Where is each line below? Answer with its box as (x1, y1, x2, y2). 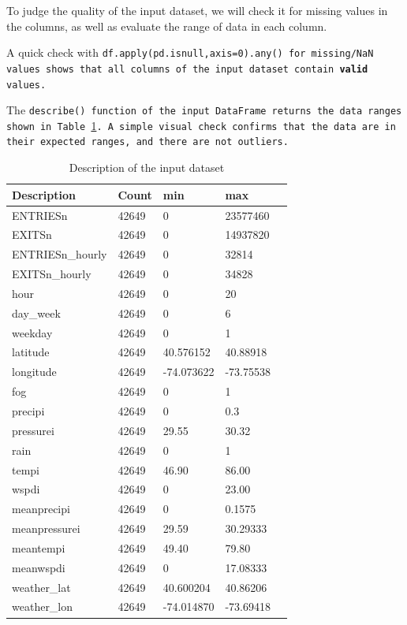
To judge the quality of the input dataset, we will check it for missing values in (6, 2, 388, 18)
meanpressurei (12, 520, 80, 537)
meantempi (12, 539, 65, 556)
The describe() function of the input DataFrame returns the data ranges (6, 102, 402, 118)
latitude (12, 344, 50, 360)
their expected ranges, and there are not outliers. (6, 136, 289, 148)
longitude (12, 363, 57, 380)
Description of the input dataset (69, 159, 225, 176)
